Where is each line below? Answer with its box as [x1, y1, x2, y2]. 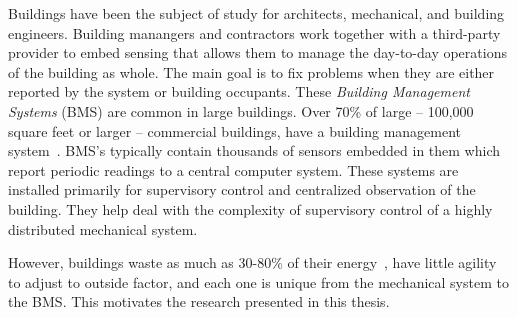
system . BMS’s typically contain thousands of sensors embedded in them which [8, 140, 501, 161]
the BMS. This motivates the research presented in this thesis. [8, 291, 390, 312]
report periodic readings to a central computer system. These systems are [8, 159, 459, 180]
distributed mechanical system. [8, 218, 198, 239]
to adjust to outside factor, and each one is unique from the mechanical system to [8, 271, 509, 292]
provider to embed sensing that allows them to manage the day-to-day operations [8, 42, 507, 63]
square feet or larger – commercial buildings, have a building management [8, 120, 462, 141]
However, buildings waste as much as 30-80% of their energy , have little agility [8, 252, 497, 273]
